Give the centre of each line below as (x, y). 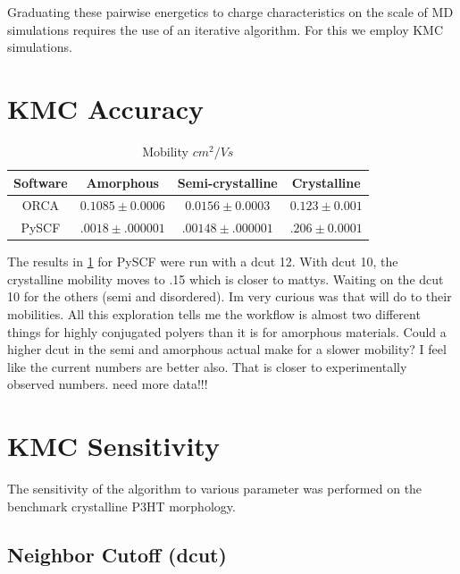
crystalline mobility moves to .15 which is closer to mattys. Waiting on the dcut (226, 279)
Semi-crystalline (227, 182)
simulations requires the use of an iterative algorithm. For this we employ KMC (226, 29)
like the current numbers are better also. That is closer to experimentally (207, 366)
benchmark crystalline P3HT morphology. (121, 506)
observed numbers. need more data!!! (108, 384)
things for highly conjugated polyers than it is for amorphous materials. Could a (227, 331)
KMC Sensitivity (113, 446)
